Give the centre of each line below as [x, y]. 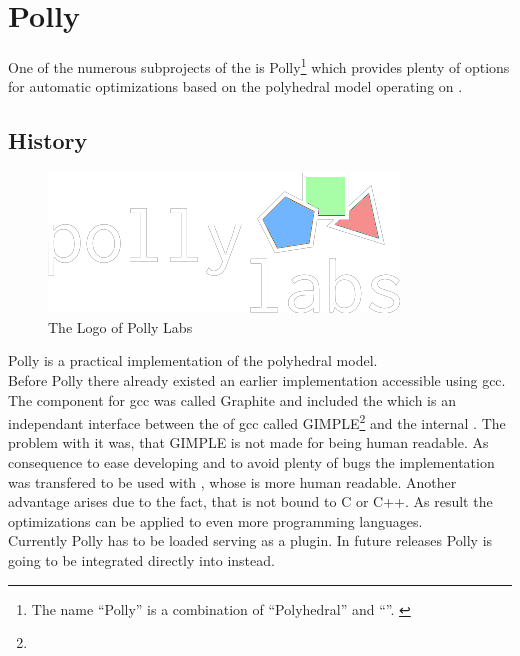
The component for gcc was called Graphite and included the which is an [232, 399]
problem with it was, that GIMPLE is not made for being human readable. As [248, 442]
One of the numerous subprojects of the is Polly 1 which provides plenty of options [259, 65]
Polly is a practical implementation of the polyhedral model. [193, 360]
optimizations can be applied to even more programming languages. [215, 520]
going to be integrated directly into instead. [141, 559]
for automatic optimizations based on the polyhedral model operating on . [235, 86]
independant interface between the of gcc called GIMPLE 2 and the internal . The [257, 421]
